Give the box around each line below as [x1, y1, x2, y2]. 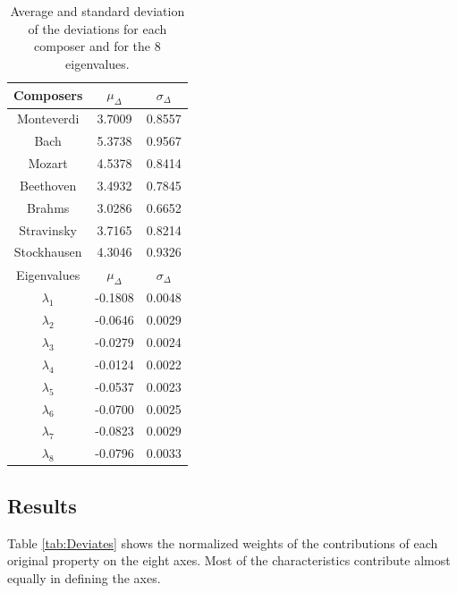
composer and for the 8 [34, 37, 161, 55]
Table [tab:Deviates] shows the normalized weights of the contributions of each [7, 533, 438, 552]
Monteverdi [17, 109, 80, 128]
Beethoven [20, 175, 77, 194]
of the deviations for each [28, 19, 167, 38]
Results [7, 491, 77, 519]
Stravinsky [19, 220, 77, 239]
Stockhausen [13, 242, 82, 261]
